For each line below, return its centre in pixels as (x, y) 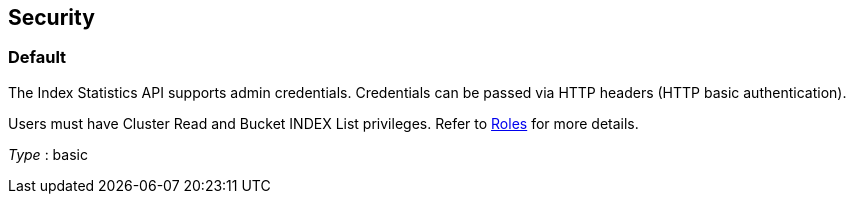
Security (51, 17)
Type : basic (48, 154)
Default (37, 57)
